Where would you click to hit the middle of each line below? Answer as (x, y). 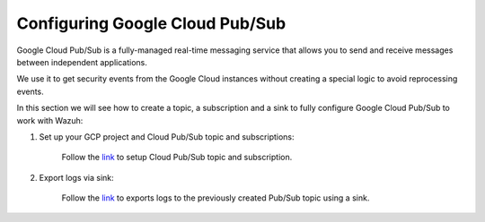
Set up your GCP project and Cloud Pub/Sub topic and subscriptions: (167, 137)
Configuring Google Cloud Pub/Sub (151, 23)
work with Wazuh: (50, 120)
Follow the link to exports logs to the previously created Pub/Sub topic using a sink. (216, 198)
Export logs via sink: (76, 177)
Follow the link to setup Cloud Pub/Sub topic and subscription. (177, 158)
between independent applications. (82, 62)
